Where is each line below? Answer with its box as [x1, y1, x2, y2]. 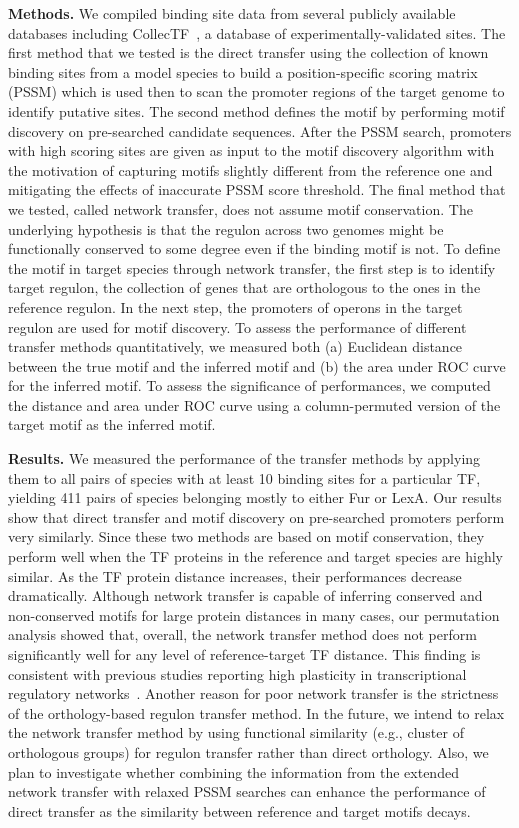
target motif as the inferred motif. [8, 414, 216, 435]
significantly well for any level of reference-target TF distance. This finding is [8, 644, 481, 664]
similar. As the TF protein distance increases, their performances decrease [8, 565, 462, 586]
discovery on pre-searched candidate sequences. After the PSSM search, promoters [8, 120, 512, 141]
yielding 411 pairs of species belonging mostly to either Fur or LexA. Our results [8, 487, 502, 508]
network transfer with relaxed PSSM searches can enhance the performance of [8, 781, 486, 802]
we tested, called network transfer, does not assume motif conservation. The [8, 198, 473, 219]
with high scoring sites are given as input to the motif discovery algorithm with [8, 140, 495, 161]
